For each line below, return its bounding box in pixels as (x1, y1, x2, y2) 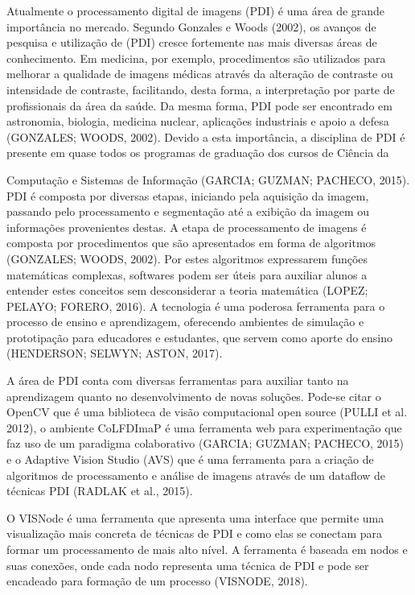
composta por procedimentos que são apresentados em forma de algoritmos (6, 234, 376, 251)
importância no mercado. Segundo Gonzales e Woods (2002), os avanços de (6, 18, 376, 35)
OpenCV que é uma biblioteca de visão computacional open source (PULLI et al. (6, 403, 408, 420)
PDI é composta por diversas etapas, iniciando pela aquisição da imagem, (6, 187, 369, 204)
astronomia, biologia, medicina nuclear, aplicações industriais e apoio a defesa (6, 113, 389, 130)
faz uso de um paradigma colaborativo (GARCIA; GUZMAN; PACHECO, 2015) (6, 435, 405, 452)
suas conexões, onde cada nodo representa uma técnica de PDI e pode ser (6, 556, 369, 573)
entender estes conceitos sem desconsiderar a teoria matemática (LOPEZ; (6, 282, 368, 299)
